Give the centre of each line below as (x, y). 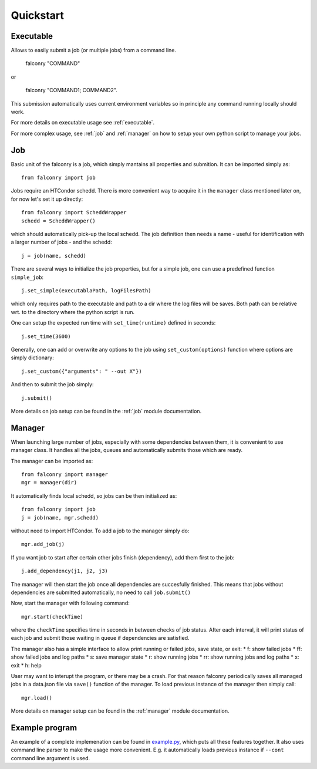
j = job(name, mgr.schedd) (60, 517)
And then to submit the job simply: (52, 384)
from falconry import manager (65, 474)
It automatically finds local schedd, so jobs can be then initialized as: (94, 495)
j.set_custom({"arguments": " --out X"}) (82, 371)
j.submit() (37, 398)
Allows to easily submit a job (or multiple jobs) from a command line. (93, 50)
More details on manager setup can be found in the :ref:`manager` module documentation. (120, 711)
